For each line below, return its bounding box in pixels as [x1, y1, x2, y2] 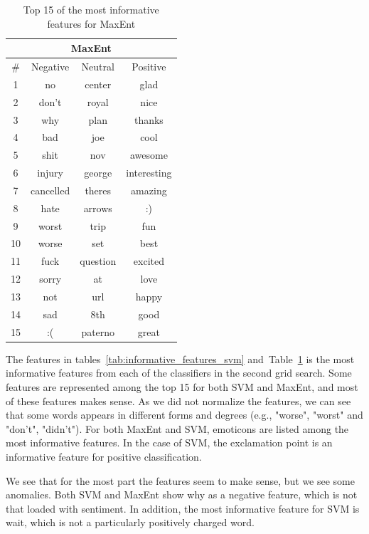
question [80, 253, 117, 268]
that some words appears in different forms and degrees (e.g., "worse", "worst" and [6, 407, 363, 422]
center [85, 76, 112, 91]
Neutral [81, 59, 114, 74]
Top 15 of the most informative [23, 2, 159, 16]
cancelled [31, 182, 70, 197]
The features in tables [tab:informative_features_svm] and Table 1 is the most [6, 351, 355, 366]
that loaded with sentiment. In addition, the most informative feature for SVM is [6, 501, 360, 515]
